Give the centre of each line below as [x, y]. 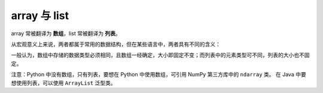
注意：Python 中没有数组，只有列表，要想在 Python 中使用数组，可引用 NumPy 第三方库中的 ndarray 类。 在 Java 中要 [159, 75]
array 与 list [40, 15]
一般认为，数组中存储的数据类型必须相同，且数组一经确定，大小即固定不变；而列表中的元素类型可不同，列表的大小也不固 [160, 55]
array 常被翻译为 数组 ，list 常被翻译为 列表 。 [66, 33]
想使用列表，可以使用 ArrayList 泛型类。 [63, 83]
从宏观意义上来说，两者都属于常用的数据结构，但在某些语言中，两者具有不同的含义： [116, 44]
